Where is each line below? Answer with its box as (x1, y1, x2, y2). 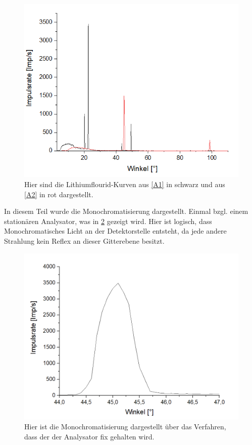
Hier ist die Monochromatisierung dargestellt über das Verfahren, (24, 421, 226, 432)
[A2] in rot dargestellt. (24, 189, 93, 199)
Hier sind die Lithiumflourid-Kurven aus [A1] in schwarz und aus (24, 179, 225, 190)
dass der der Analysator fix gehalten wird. (24, 431, 155, 441)
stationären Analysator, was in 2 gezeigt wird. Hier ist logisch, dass (4, 215, 212, 226)
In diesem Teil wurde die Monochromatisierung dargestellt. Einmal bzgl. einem (4, 206, 248, 216)
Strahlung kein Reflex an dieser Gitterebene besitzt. (4, 236, 165, 246)
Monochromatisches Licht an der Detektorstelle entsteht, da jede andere (4, 226, 227, 236)
